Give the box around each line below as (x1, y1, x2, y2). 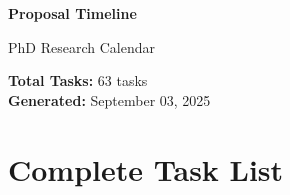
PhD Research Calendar (8, 36, 155, 57)
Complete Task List (8, 148, 284, 189)
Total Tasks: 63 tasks (8, 70, 148, 91)
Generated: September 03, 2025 (8, 89, 211, 110)
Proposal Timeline (8, 3, 137, 23)
